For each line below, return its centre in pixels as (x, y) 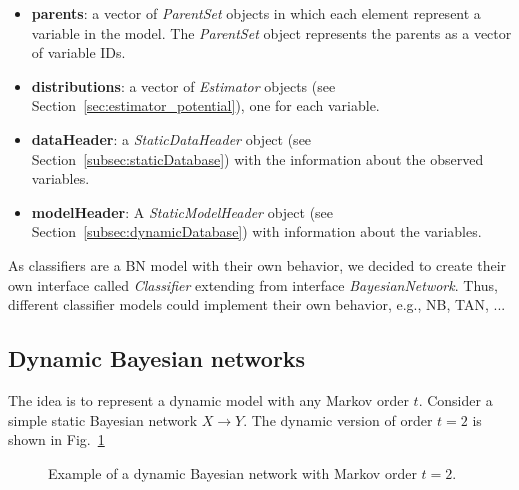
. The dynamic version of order (338, 419)
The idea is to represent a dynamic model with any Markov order (208, 399)
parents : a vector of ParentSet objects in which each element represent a (256, 13)
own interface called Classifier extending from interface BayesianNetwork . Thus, (253, 284)
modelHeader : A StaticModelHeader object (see (182, 211)
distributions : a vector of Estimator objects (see (183, 85)
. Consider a (455, 399)
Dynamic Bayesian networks (157, 358)
